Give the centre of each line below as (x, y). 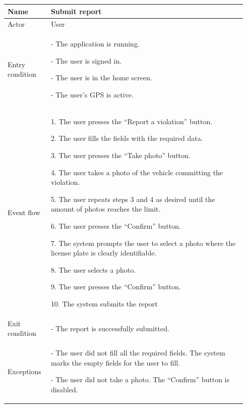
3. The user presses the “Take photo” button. (120, 155)
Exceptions (24, 371)
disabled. (64, 389)
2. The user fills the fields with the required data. (127, 138)
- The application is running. (95, 44)
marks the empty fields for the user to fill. (115, 362)
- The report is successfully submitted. (110, 328)
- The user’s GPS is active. (92, 94)
